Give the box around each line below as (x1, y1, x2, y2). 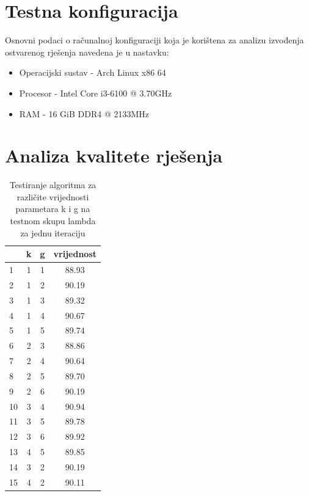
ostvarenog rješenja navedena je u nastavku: (5, 45, 169, 58)
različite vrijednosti (16, 190, 89, 203)
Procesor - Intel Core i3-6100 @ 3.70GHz (19, 86, 172, 99)
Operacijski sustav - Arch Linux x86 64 (19, 66, 166, 79)
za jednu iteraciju (20, 226, 85, 239)
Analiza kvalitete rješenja (5, 143, 223, 168)
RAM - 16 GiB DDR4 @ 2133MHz (19, 107, 150, 120)
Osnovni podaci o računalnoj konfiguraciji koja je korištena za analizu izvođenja (5, 34, 304, 46)
